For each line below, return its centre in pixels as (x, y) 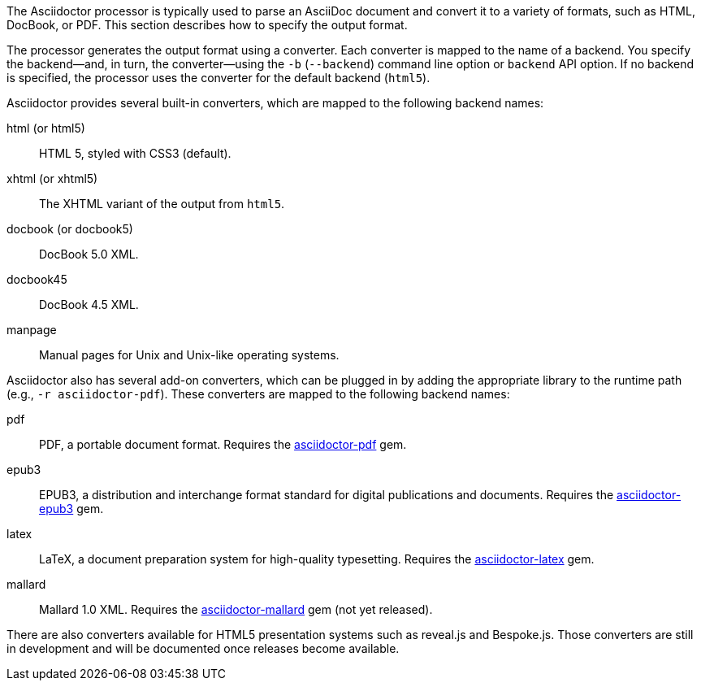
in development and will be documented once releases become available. (203, 648)
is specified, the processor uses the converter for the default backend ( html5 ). (219, 78)
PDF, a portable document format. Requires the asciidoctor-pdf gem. (223, 444)
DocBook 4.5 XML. (89, 304)
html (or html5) (46, 128)
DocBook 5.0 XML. (89, 254)
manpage (32, 330)
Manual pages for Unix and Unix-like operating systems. (189, 355)
